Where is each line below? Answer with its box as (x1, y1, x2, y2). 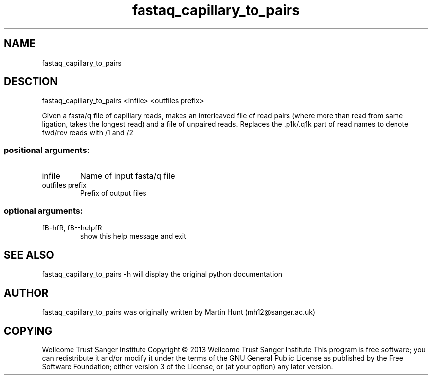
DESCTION (4, 76, 58, 88)
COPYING (4, 325, 53, 338)
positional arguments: (4, 145, 90, 155)
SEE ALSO (4, 249, 54, 262)
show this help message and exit (80, 231, 186, 240)
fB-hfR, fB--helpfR (42, 223, 102, 232)
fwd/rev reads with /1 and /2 (42, 128, 133, 137)
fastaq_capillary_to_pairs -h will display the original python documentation (42, 269, 283, 278)
